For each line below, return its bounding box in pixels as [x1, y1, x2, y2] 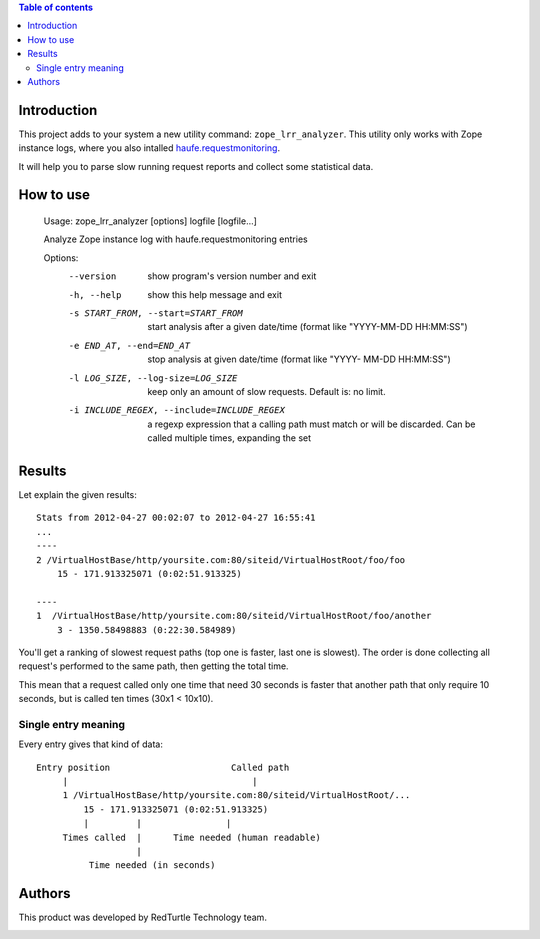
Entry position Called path [36, 761, 290, 773]
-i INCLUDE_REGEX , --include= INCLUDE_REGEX [68, 405, 285, 416]
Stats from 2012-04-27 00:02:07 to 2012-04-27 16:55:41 [36, 512, 316, 524]
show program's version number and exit [147, 270, 317, 282]
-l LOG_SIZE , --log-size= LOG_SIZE [68, 372, 238, 384]
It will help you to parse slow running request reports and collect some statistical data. [18, 160, 374, 172]
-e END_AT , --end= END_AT [68, 340, 190, 351]
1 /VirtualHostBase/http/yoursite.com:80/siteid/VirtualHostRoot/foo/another [36, 610, 432, 622]
